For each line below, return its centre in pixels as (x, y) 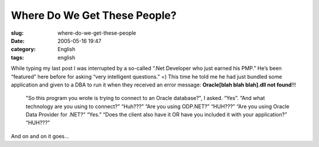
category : (23, 49)
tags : (17, 57)
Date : (18, 41)
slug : (17, 33)
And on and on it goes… (40, 136)
